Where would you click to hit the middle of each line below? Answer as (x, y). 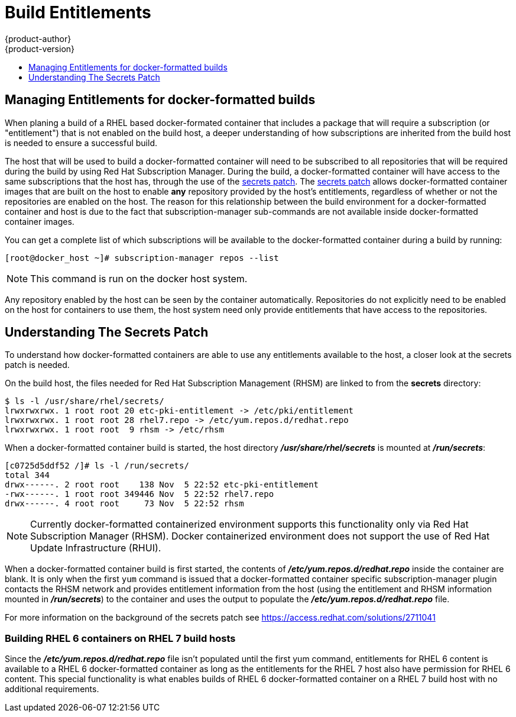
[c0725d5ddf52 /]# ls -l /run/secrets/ (97, 466)
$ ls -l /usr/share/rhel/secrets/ (85, 401)
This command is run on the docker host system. (139, 278)
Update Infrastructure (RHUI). (96, 548)
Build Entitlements (78, 12)
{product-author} (38, 38)
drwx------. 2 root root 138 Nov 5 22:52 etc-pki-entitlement (162, 485)
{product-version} (40, 49)
